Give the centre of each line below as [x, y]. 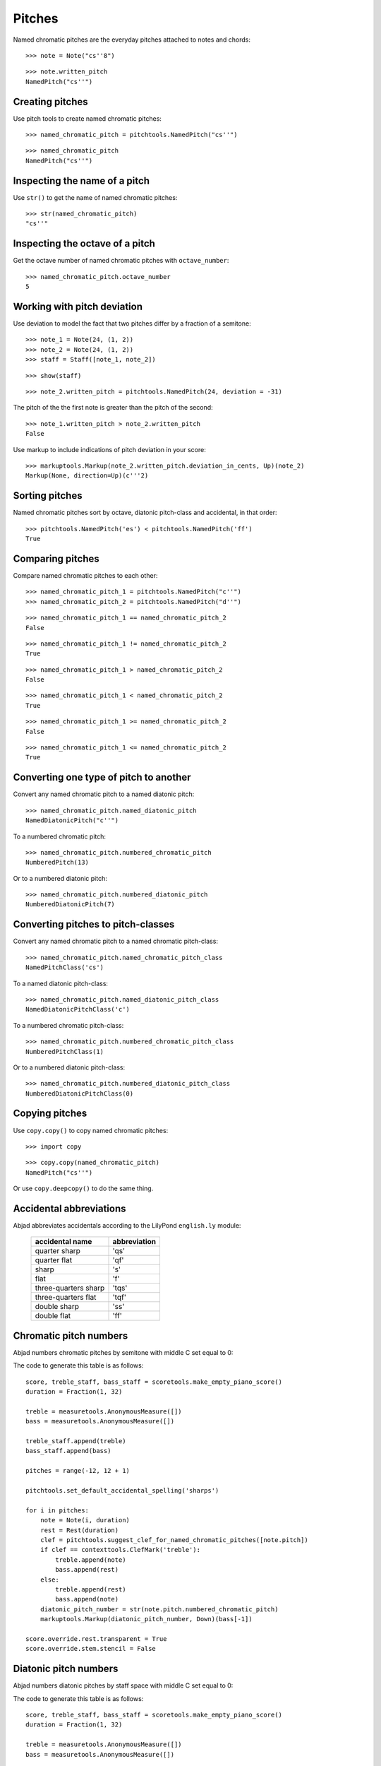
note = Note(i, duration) [85, 1520]
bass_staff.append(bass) [68, 1451]
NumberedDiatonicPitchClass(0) [80, 1094]
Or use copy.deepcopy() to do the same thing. [83, 1189]
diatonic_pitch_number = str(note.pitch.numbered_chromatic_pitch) [159, 1609]
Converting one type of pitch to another [102, 777]
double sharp [57, 1307]
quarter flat [54, 1260]
